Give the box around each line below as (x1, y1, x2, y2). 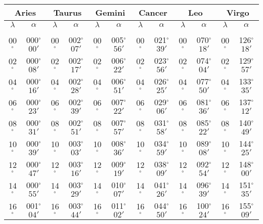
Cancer (139, 7, 167, 18)
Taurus (53, 7, 82, 18)
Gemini (95, 7, 125, 18)
